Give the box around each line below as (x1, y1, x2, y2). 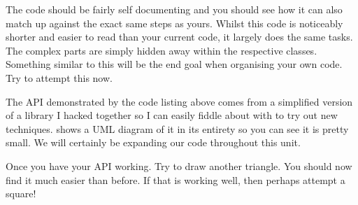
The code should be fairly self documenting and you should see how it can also (6, 2, 343, 16)
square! (6, 186, 36, 201)
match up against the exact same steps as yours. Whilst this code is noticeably (6, 15, 343, 30)
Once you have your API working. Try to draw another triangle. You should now (6, 158, 352, 173)
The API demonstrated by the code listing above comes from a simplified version (6, 94, 353, 108)
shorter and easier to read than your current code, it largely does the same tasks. (6, 29, 353, 44)
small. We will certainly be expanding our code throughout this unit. (6, 135, 301, 150)
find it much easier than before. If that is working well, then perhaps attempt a (6, 172, 345, 187)
